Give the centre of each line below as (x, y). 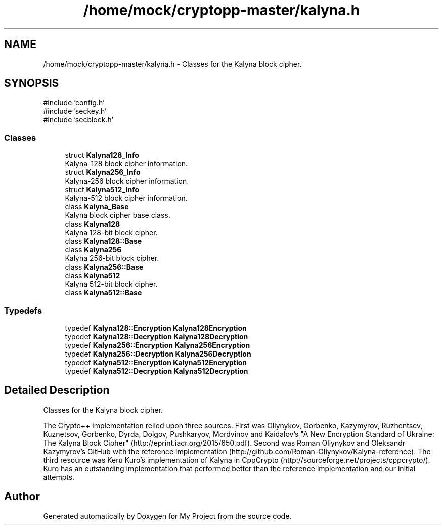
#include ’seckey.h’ (75, 111)
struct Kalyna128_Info (102, 155)
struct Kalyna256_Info (103, 172)
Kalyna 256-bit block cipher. (112, 258)
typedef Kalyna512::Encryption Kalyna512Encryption (156, 362)
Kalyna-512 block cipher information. (126, 198)
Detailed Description (57, 390)
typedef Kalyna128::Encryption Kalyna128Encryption (156, 328)
